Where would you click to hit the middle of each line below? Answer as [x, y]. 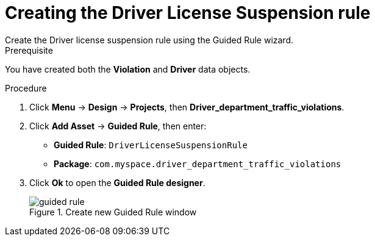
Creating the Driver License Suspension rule [188, 13]
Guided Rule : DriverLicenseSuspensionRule [151, 145]
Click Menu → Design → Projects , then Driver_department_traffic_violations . [187, 107]
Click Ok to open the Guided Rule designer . [117, 182]
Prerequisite [29, 50]
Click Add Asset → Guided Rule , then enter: [118, 126]
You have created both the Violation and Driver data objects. [128, 69]
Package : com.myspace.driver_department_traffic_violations [198, 164]
